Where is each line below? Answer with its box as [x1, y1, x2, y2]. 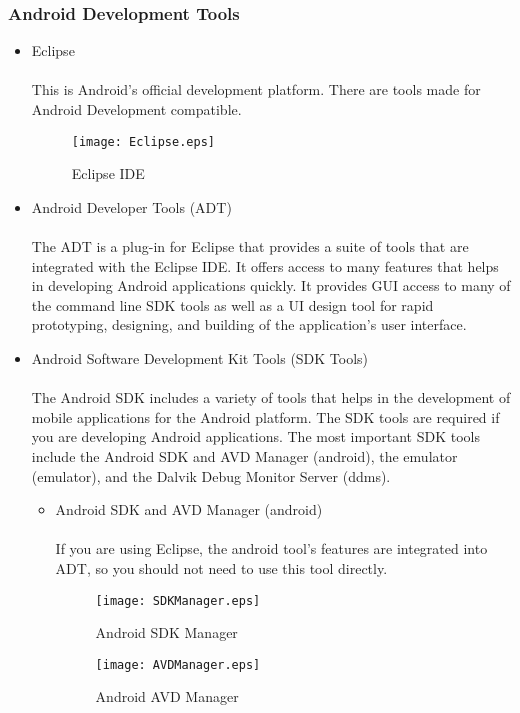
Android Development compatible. [31, 99, 242, 119]
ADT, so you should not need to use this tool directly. [55, 557, 388, 578]
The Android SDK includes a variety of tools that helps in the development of [31, 387, 511, 408]
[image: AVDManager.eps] [95, 657, 261, 672]
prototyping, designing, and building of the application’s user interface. [31, 314, 467, 335]
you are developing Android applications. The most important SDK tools [31, 426, 480, 447]
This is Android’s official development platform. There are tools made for [31, 79, 481, 100]
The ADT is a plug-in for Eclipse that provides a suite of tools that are [31, 236, 469, 257]
